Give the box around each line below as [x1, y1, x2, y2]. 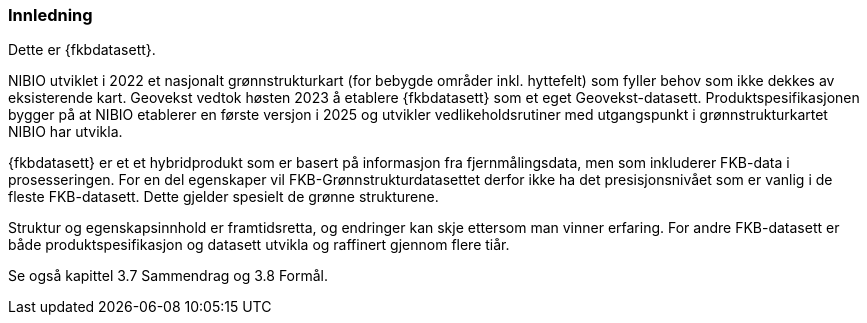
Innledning [8, 5, 93, 25]
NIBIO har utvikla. [8, 123, 123, 141]
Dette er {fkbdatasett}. [8, 41, 156, 59]
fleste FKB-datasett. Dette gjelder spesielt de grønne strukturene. [8, 188, 439, 206]
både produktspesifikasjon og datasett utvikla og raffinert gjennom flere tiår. [8, 236, 510, 254]
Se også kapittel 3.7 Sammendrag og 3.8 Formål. [8, 267, 329, 285]
